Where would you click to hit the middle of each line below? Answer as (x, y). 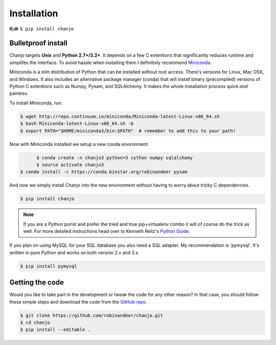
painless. (19, 93)
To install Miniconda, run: (36, 103)
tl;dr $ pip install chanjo (42, 29)
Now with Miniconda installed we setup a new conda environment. (79, 144)
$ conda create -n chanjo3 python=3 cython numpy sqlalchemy (115, 158)
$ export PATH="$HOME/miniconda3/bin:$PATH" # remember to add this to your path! (128, 131)
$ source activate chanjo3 (70, 165)
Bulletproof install (38, 43)
